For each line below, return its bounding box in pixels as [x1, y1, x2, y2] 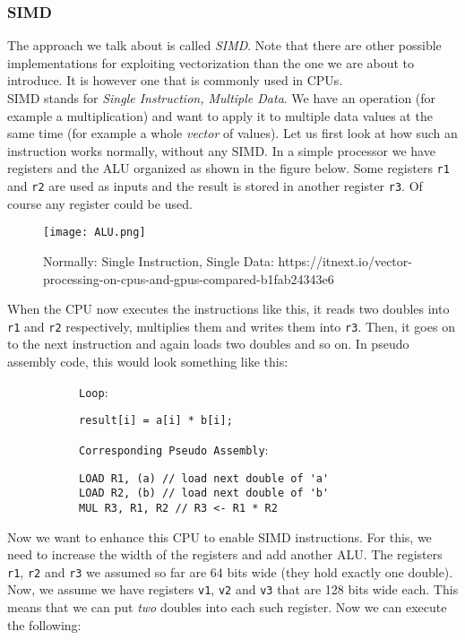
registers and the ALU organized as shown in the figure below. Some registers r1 [7, 159, 450, 177]
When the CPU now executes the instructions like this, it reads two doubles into [7, 299, 450, 318]
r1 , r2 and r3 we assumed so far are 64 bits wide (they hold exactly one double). [7, 562, 453, 581]
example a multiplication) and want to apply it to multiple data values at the [7, 106, 433, 125]
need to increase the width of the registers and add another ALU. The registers [7, 545, 443, 564]
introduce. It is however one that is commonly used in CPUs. [7, 71, 343, 90]
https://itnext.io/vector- [278, 251, 412, 270]
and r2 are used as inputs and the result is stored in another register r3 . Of [7, 177, 423, 195]
